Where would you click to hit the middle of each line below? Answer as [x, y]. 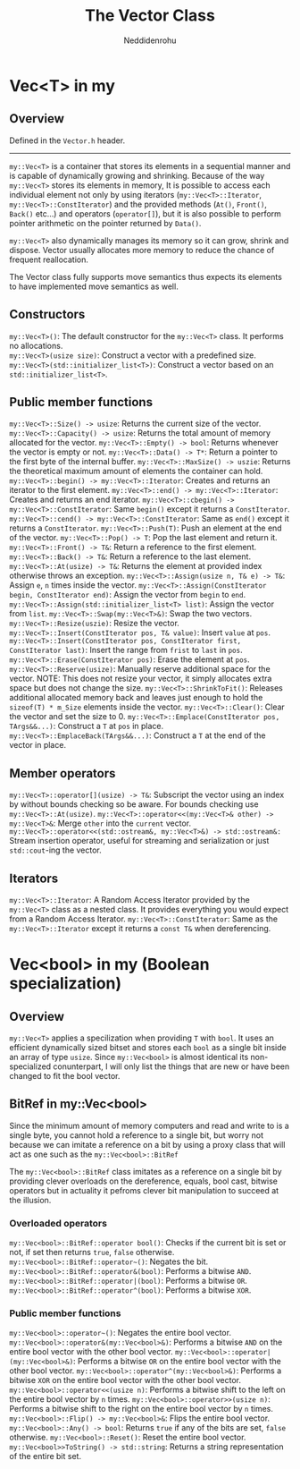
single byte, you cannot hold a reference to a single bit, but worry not [137, 1135]
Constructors [47, 314]
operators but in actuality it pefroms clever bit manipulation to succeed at [144, 1190]
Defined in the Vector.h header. [67, 140]
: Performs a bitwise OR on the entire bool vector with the [177, 1362]
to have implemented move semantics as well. [94, 286]
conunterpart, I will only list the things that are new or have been [171, 1066]
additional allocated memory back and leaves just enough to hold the [136, 698]
